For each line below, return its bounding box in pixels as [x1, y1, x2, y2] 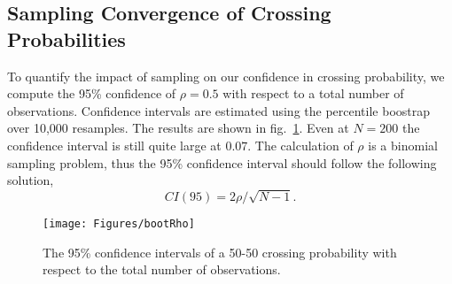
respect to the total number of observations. [43, 260, 281, 279]
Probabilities [7, 25, 126, 52]
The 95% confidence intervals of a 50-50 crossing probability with [43, 242, 397, 261]
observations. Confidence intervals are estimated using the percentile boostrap [7, 101, 431, 119]
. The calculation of [247, 135, 354, 154]
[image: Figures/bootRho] [43, 217, 195, 230]
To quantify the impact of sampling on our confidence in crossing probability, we [7, 66, 445, 85]
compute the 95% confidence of [7, 84, 176, 103]
